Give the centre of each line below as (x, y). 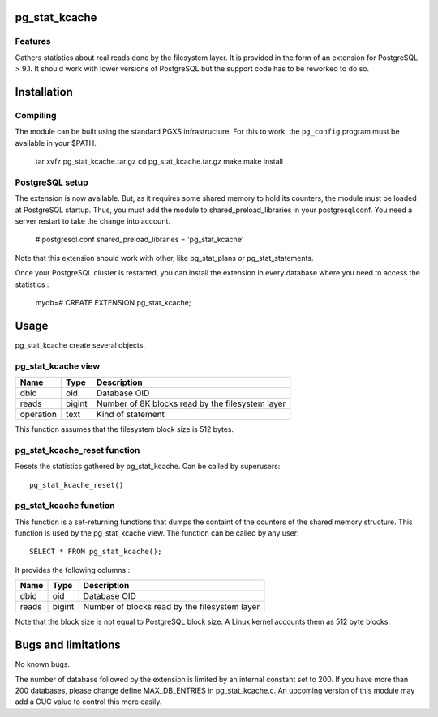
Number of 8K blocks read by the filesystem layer (191, 403)
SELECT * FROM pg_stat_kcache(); (96, 552)
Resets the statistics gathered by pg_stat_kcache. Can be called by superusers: (148, 467)
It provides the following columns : (73, 570)
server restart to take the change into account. (92, 221)
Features (33, 41)
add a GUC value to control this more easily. (88, 702)
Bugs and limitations (68, 645)
